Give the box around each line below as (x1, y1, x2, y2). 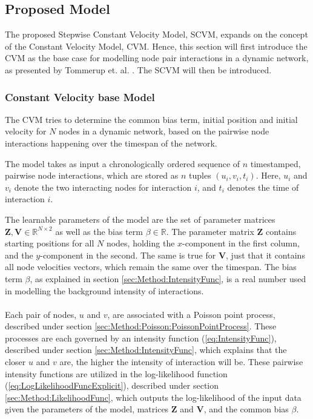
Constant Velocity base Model (5, 89, 155, 104)
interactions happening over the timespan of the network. (5, 136, 217, 149)
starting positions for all (5, 237, 94, 249)
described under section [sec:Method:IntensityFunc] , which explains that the (5, 343, 287, 356)
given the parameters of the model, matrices (5, 403, 169, 415)
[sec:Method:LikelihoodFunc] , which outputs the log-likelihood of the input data (5, 391, 301, 403)
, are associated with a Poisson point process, (107, 308, 275, 320)
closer (5, 355, 26, 368)
